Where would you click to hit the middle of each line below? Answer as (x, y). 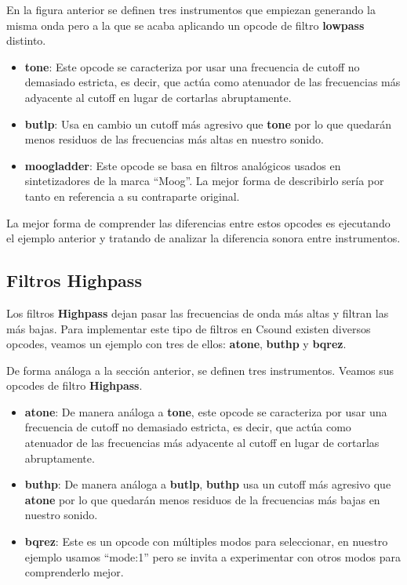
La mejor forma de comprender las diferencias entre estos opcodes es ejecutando (198, 222)
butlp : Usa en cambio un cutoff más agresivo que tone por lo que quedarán (208, 124)
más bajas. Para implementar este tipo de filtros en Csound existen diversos (189, 328)
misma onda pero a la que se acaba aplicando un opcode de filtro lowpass (185, 25)
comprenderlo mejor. (74, 572)
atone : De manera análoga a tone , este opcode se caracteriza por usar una (206, 411)
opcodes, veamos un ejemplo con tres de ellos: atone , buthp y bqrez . (176, 344)
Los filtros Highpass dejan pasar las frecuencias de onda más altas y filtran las (198, 312)
